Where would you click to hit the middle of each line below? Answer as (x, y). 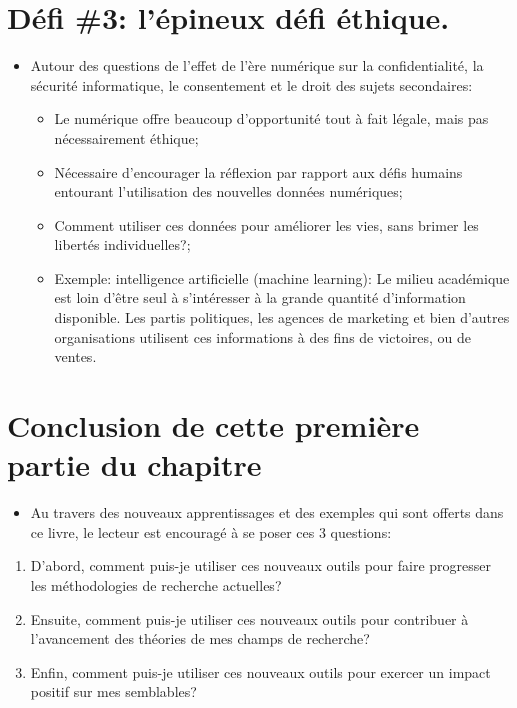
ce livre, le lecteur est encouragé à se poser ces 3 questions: (211, 531)
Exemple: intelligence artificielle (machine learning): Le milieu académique (282, 277)
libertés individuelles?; (122, 244)
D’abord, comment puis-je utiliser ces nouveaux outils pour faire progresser (261, 565)
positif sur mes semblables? (113, 691)
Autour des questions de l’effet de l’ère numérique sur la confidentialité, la (257, 65)
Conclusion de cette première (213, 425)
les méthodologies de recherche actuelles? (156, 584)
